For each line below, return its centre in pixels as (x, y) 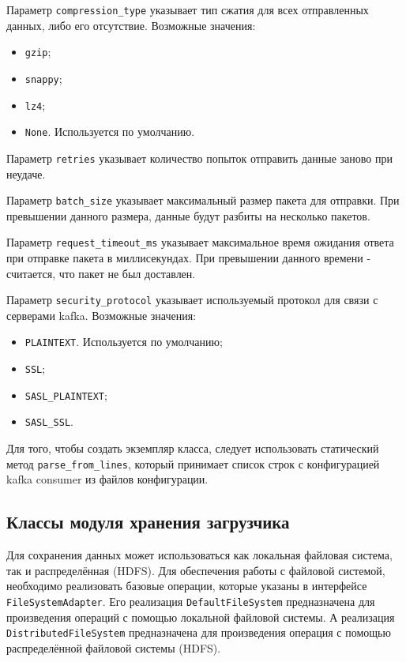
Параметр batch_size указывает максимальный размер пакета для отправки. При (203, 200)
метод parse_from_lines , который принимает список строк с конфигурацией (193, 463)
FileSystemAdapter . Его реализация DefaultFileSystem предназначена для (191, 601)
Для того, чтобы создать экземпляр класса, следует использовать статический (193, 448)
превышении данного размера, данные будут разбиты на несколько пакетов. (188, 215)
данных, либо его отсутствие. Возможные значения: (131, 25)
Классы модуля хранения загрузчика (148, 522)
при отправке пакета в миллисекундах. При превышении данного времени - (189, 258)
